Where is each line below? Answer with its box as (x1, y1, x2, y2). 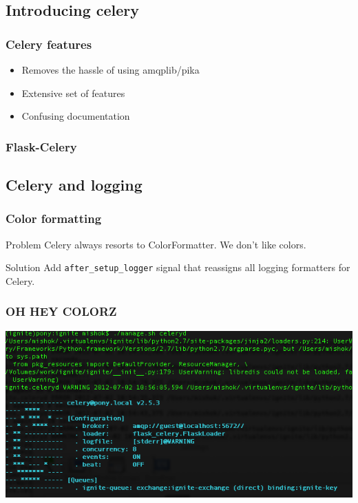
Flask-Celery (6, 138, 77, 155)
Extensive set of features (21, 85, 125, 100)
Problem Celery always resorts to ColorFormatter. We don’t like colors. (6, 237, 306, 251)
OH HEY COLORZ (6, 303, 117, 320)
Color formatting (6, 210, 102, 227)
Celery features (6, 35, 92, 52)
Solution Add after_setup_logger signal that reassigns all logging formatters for (6, 260, 350, 275)
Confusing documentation (21, 109, 130, 123)
